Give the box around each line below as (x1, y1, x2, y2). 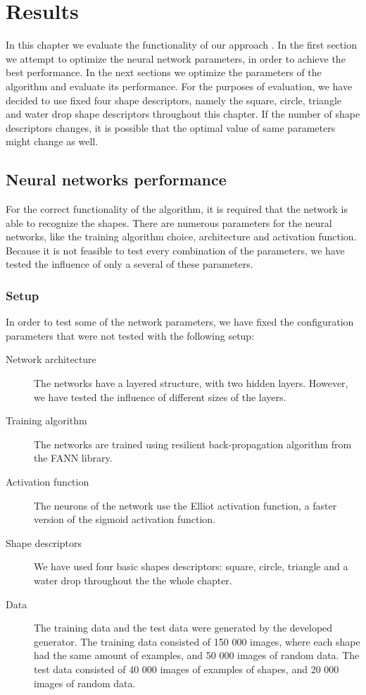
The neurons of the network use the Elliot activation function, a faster (34, 498, 337, 512)
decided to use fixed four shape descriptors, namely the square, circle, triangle (6, 92, 342, 107)
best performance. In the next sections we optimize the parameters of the (6, 65, 322, 80)
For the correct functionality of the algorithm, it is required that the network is (6, 202, 348, 216)
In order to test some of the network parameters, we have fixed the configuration (6, 314, 354, 329)
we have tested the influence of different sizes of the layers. (34, 389, 286, 404)
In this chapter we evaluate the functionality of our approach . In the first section (6, 37, 357, 52)
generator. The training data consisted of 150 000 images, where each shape (34, 634, 360, 648)
